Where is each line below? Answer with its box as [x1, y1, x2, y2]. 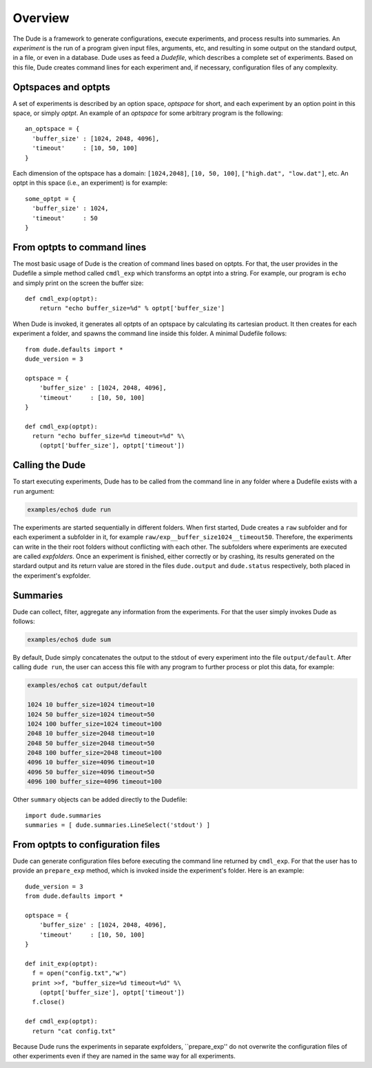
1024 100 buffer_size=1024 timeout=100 [27, 720, 162, 728]
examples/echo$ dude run [27, 505, 112, 513]
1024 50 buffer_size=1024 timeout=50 [27, 710, 155, 718]
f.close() [32, 998, 65, 1006]
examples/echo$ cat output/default [27, 682, 147, 689]
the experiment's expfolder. [12, 572, 91, 580]
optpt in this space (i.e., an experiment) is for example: [12, 179, 168, 187]
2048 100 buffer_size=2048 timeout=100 [27, 749, 162, 757]
